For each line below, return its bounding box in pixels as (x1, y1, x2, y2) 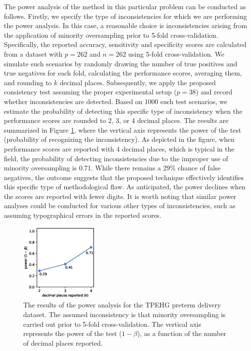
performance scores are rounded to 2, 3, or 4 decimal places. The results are (4, 115, 229, 125)
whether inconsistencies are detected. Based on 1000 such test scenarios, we (4, 96, 227, 106)
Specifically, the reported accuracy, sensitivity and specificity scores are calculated (4, 39, 247, 49)
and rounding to (4, 77, 52, 87)
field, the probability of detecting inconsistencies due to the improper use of (4, 153, 228, 163)
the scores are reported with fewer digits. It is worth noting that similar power (4, 191, 236, 201)
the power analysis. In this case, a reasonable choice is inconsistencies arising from (4, 20, 247, 31)
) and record (195, 87, 233, 97)
